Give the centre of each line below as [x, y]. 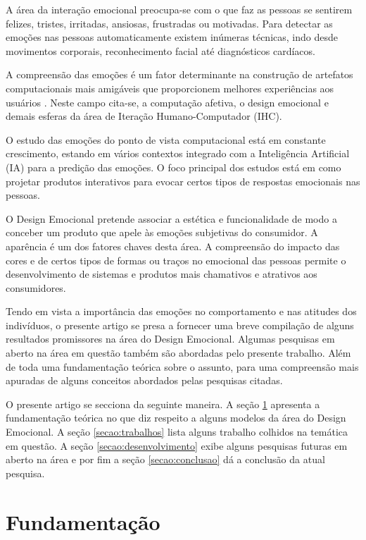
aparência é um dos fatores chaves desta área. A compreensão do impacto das [173, 246]
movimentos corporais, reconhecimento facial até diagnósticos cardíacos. [160, 50]
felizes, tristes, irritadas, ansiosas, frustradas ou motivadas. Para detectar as [169, 23]
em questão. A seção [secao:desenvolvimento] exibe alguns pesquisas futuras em [177, 445]
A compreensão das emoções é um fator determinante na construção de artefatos [179, 74]
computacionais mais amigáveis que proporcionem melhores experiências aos [170, 88]
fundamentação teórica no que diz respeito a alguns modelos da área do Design [176, 418]
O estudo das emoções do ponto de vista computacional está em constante [166, 139]
